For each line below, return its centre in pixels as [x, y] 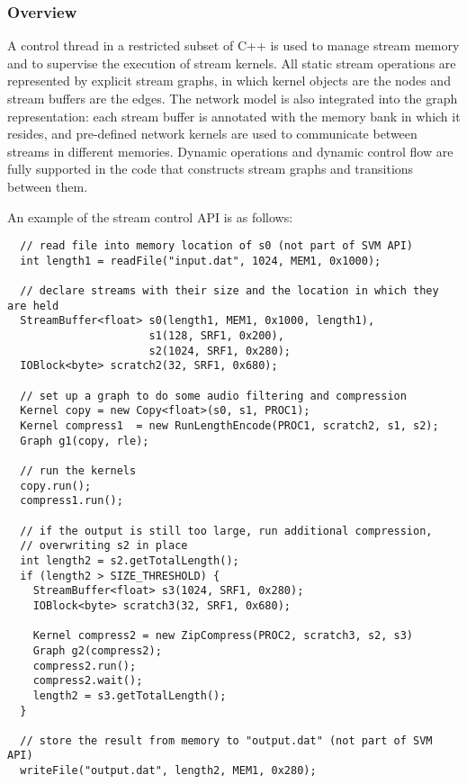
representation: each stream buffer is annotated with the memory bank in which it [234, 116]
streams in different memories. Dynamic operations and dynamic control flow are [230, 151]
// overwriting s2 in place [104, 546]
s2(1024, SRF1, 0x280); [220, 351]
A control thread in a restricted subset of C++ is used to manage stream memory [233, 45]
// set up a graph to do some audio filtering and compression [213, 396]
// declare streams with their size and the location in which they [229, 291]
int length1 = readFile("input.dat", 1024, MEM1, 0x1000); [201, 261]
